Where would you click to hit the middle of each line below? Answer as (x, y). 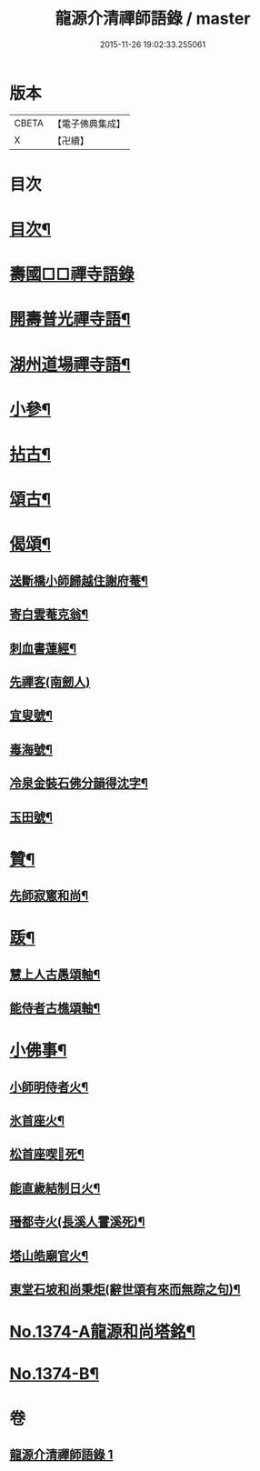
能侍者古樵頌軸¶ (55, 1009)
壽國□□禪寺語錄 (72, 275)
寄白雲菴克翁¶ (49, 615)
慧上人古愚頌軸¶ (55, 974)
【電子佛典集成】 (89, 124)
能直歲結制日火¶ (55, 1188)
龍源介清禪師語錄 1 (61, 1454)
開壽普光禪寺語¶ (70, 320)
